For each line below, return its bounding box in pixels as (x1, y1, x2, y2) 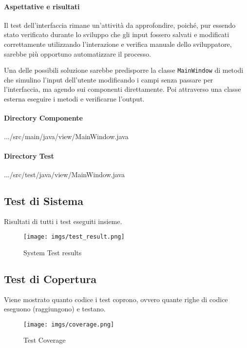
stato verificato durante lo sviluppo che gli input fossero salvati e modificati (4, 29, 229, 40)
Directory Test (4, 150, 54, 161)
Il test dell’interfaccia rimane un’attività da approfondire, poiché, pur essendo (4, 20, 236, 30)
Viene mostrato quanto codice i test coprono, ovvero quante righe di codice (4, 294, 228, 304)
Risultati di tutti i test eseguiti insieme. (4, 216, 122, 226)
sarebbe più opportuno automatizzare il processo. (4, 48, 151, 59)
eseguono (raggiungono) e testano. (4, 304, 106, 314)
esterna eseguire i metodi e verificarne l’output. (4, 94, 145, 104)
